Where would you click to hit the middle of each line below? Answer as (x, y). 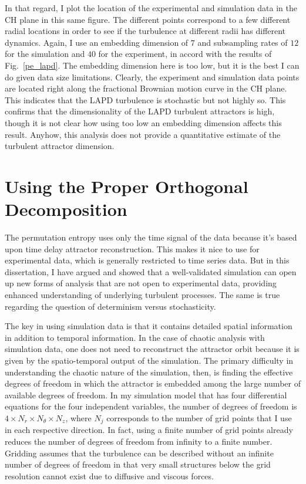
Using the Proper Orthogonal (127, 186)
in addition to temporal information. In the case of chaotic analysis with (135, 337)
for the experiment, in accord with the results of (185, 54)
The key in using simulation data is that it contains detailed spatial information (149, 326)
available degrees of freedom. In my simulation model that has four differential (146, 395)
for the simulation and (45, 54)
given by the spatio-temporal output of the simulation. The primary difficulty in (149, 360)
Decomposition (66, 209)
